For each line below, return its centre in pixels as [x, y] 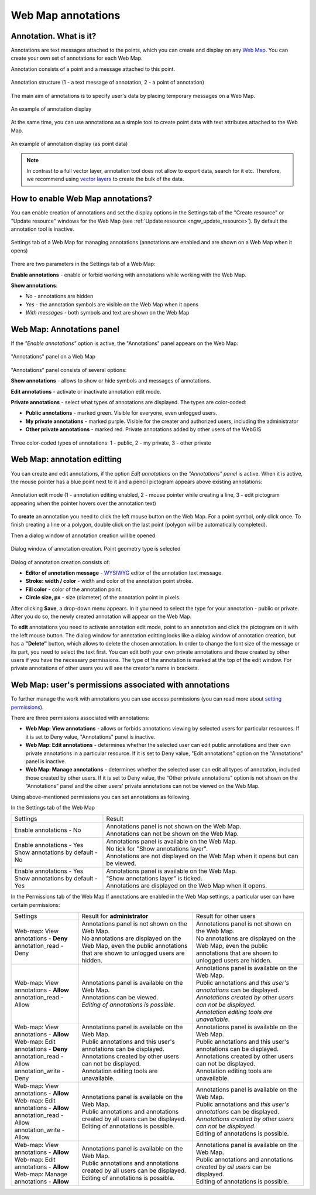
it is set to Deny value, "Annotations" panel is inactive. [90, 737]
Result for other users [226, 916]
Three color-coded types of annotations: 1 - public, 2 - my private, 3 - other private [111, 443]
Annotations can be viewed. [120, 998]
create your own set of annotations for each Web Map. [77, 58]
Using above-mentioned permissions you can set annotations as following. [101, 797]
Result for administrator [115, 916]
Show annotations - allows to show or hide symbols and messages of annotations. [111, 381]
